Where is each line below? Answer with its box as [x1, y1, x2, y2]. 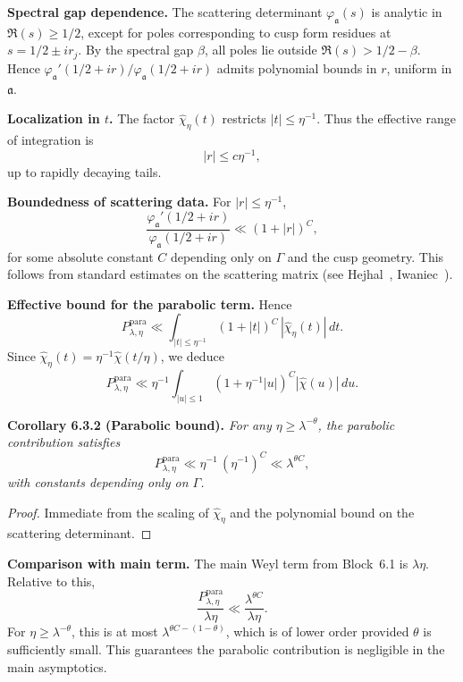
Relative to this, [7, 571, 96, 590]
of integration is [7, 131, 94, 149]
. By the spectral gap [78, 40, 194, 59]
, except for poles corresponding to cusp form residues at [80, 22, 391, 41]
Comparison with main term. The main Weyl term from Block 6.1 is [7, 553, 408, 572]
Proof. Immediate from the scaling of [7, 502, 209, 521]
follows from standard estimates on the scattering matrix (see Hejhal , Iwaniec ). [7, 265, 453, 283]
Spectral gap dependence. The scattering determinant [7, 3, 323, 21]
